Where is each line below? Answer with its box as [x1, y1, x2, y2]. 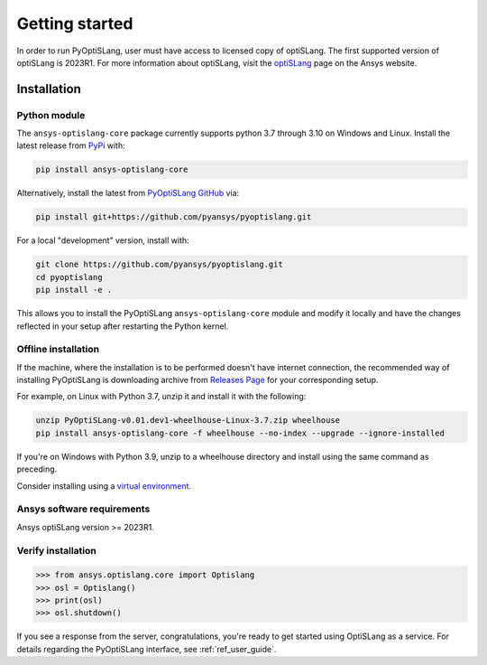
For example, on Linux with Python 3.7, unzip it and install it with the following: [16, 391, 307, 402]
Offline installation [16, 343, 99, 356]
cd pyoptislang [35, 272, 103, 282]
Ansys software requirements [16, 502, 151, 515]
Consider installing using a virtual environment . [16, 480, 192, 492]
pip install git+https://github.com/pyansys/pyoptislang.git [35, 212, 312, 222]
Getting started [16, 14, 133, 33]
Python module [16, 108, 86, 121]
